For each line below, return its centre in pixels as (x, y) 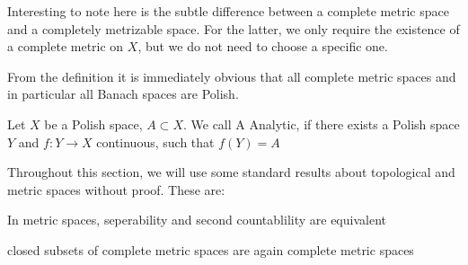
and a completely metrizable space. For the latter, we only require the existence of (234, 28)
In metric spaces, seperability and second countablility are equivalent (197, 220)
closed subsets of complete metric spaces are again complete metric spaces (211, 249)
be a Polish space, (93, 124)
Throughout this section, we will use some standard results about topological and (231, 172)
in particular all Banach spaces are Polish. (123, 94)
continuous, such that (155, 141)
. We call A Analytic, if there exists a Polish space (321, 124)
